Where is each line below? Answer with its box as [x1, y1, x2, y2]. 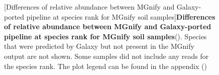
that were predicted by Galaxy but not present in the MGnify [4, 41, 194, 51]
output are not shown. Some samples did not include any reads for [4, 50, 209, 61]
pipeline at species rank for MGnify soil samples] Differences [26, 11, 215, 22]
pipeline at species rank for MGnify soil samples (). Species [4, 31, 207, 41]
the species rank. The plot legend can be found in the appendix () [4, 60, 207, 71]
